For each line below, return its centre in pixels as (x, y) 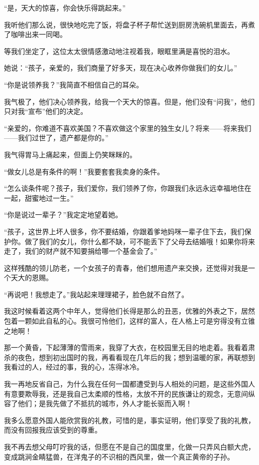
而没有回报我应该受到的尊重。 (53, 430)
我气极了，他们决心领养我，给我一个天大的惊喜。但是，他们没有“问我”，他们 (129, 101)
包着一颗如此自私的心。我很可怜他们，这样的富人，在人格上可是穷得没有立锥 (129, 321)
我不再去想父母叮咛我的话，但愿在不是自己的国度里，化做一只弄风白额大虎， (129, 447)
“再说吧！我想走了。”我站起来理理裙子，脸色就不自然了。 (96, 294)
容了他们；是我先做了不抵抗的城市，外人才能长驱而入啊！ (98, 403)
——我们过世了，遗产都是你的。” (56, 138)
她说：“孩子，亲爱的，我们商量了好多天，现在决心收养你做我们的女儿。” (121, 68)
